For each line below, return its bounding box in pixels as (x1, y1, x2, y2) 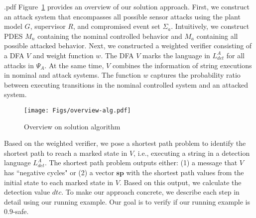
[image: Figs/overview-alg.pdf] (24, 107, 131, 114)
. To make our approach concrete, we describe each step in (61, 187, 240, 197)
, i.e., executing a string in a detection (133, 147, 250, 158)
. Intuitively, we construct (171, 21, 250, 31)
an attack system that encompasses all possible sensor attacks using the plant (4, 11, 241, 21)
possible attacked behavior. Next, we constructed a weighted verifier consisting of (4, 40, 252, 51)
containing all (196, 30, 238, 41)
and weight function (32, 50, 94, 60)
